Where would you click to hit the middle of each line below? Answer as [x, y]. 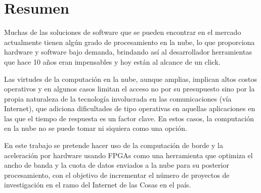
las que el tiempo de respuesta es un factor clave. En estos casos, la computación [129, 118]
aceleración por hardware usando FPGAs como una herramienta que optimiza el [128, 155]
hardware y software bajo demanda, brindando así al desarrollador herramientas [128, 52]
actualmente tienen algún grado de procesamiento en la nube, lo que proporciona [129, 42]
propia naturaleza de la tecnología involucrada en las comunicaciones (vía [118, 98]
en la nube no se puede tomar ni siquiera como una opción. [96, 128]
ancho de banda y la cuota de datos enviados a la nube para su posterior [117, 165]
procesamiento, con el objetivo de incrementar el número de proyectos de [117, 175]
